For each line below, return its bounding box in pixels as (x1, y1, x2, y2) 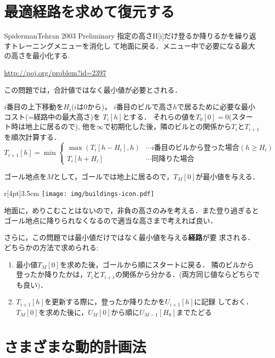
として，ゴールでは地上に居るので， (53, 171, 174, 181)
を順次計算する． (4, 131, 61, 142)
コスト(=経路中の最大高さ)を (4, 111, 100, 122)
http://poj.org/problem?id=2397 (4, 67, 107, 77)
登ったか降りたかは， (16, 269, 87, 280)
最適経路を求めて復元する (4, 1, 175, 22)
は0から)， (76, 101, 112, 112)
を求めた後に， (38, 306, 88, 317)
